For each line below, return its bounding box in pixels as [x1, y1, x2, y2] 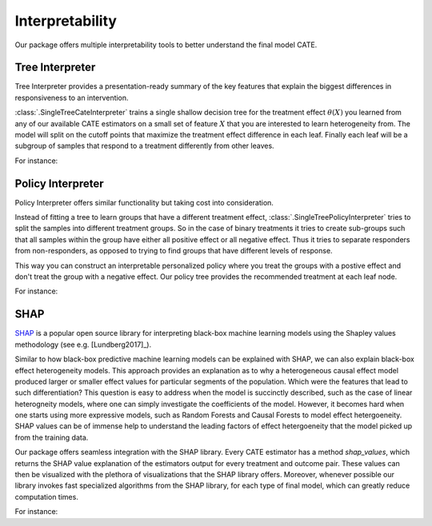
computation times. [14, 492, 79, 501]
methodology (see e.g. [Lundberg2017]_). [14, 340, 152, 349]
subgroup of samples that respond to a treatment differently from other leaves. [14, 141, 275, 151]
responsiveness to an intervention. [14, 93, 129, 102]
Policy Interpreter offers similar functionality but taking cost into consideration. [14, 197, 274, 207]
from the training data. [14, 432, 89, 442]
